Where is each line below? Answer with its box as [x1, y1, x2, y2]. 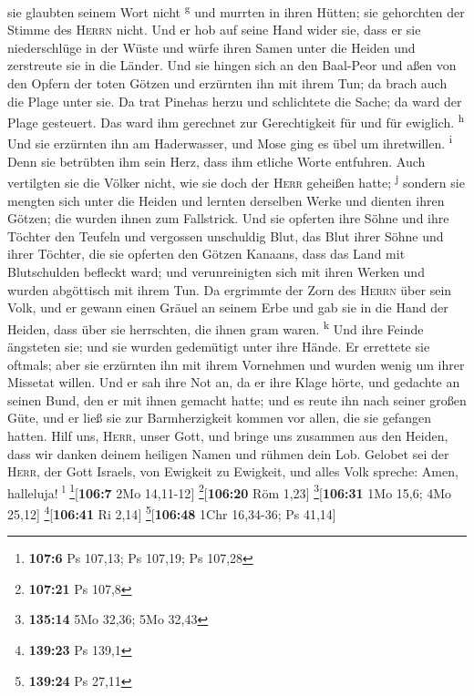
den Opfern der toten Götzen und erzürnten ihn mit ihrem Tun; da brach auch [7, 74, 448, 93]
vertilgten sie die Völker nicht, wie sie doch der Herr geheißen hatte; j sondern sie [7, 170, 465, 191]
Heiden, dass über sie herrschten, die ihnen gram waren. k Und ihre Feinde [7, 316, 424, 338]
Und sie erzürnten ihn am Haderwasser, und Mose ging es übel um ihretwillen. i [7, 131, 452, 153]
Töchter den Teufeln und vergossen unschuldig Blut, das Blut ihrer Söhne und [7, 226, 444, 245]
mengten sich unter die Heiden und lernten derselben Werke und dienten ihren [7, 190, 445, 210]
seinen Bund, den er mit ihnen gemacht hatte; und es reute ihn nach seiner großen [7, 390, 467, 409]
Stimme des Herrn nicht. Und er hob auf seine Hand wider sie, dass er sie [7, 20, 421, 39]
